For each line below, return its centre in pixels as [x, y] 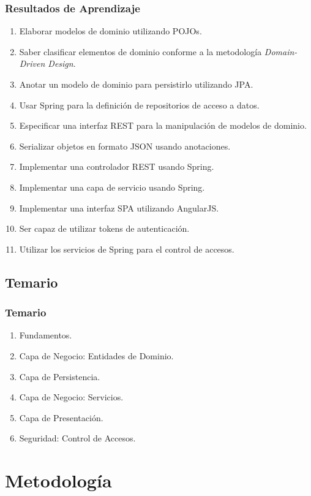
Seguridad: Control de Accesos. [77, 438]
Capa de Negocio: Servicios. [71, 397]
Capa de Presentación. [61, 417]
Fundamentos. [46, 335]
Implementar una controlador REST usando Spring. [117, 166]
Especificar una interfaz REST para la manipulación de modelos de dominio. [163, 125]
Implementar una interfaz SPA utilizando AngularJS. [119, 208]
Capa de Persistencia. [60, 376]
